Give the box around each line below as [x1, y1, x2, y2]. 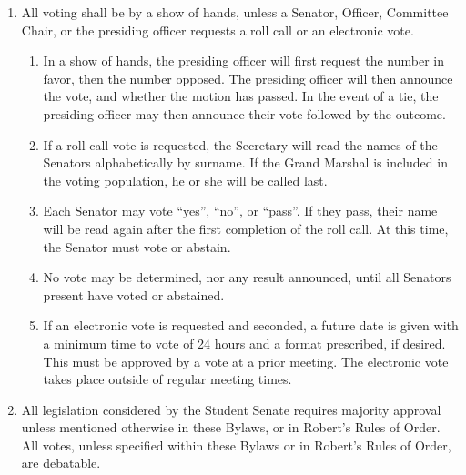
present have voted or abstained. [43, 285, 225, 304]
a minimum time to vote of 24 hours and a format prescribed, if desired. [43, 333, 446, 352]
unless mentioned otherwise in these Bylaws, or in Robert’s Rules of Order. [21, 418, 441, 437]
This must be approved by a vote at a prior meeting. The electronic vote [43, 351, 449, 370]
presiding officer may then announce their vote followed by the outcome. [43, 104, 446, 123]
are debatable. [21, 453, 101, 472]
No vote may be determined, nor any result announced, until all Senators [43, 268, 451, 287]
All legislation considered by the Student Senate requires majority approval [21, 399, 441, 419]
